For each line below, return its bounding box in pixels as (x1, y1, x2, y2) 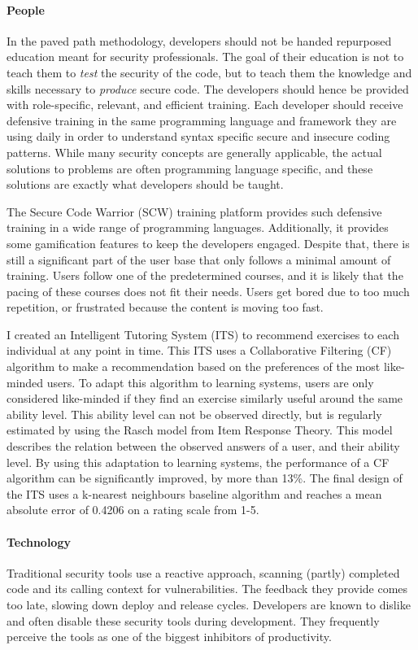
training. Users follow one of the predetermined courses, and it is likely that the (7, 267, 403, 284)
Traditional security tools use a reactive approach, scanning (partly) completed (7, 564, 400, 581)
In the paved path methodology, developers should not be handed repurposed (7, 32, 392, 49)
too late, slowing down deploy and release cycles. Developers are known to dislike (7, 596, 411, 613)
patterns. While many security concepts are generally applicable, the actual (7, 143, 382, 160)
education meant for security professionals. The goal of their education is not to (7, 48, 404, 65)
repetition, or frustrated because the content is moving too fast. (7, 299, 324, 316)
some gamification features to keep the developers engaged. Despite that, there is (7, 234, 410, 251)
